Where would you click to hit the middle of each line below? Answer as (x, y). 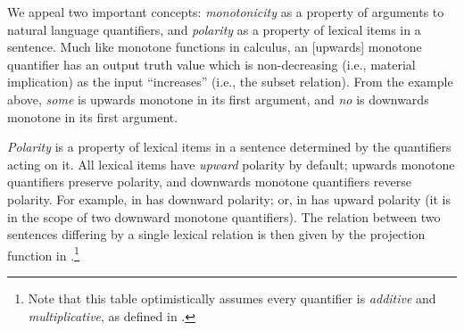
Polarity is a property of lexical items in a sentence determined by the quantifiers (229, 147)
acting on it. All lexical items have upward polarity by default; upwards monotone (231, 164)
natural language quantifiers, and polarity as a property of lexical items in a (214, 29)
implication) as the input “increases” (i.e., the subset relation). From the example (230, 82)
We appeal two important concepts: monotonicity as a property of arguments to (226, 12)
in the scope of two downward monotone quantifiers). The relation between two (224, 216)
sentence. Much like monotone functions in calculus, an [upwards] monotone (215, 47)
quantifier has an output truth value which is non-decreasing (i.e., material (211, 64)
